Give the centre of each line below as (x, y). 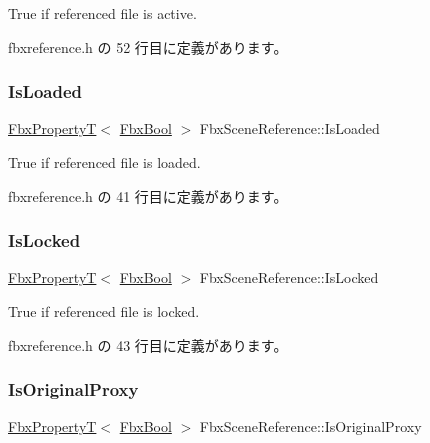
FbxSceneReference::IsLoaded (289, 128)
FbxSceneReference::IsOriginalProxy (310, 426)
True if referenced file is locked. (104, 311)
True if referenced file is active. (102, 13)
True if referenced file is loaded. (104, 162)
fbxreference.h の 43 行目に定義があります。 (148, 344)
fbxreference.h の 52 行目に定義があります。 (148, 46)
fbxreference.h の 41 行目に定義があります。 (148, 195)
